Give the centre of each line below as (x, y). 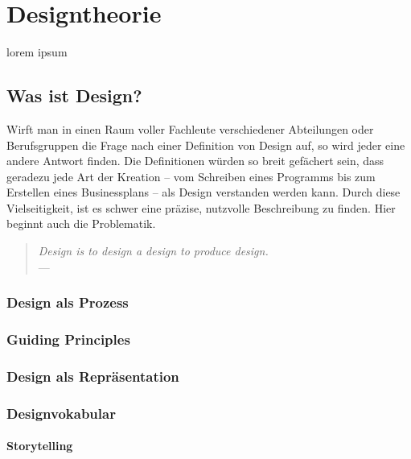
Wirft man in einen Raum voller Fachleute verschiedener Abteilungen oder (190, 128)
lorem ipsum (37, 52)
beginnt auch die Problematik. (81, 223)
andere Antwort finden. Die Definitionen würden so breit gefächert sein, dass (195, 161)
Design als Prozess (68, 302)
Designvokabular (61, 413)
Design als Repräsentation (93, 376)
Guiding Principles (68, 339)
